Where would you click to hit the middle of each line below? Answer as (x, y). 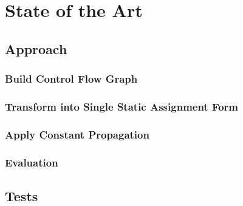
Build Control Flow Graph (71, 79)
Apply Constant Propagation (77, 134)
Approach (36, 48)
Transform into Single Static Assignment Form (122, 106)
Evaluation (32, 162)
